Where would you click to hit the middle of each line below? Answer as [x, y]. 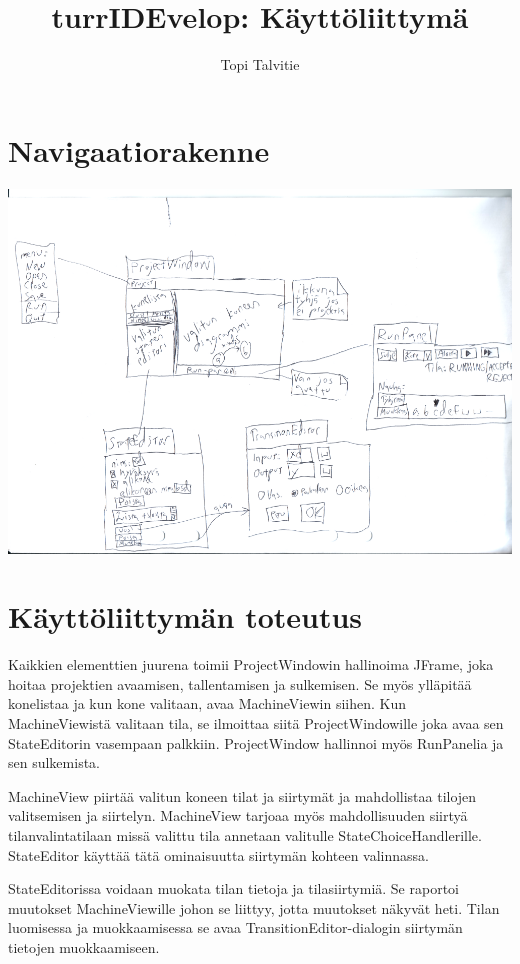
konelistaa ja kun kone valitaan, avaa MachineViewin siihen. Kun [207, 703]
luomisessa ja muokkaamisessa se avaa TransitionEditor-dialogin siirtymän [235, 927]
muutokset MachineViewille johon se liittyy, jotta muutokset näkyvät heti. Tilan [254, 907]
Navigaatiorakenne [139, 149]
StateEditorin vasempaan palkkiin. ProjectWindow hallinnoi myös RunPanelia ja [256, 742]
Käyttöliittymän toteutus [185, 616]
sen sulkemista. [54, 762]
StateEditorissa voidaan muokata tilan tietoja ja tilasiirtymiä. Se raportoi [233, 888]
